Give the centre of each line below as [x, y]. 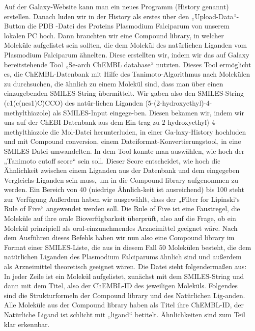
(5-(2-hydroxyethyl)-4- [179, 102]
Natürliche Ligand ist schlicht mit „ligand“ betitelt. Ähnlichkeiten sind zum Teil [125, 314]
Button [15, 26]
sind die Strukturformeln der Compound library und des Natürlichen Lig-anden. [125, 295]
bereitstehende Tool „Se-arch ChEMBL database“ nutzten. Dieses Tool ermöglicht [127, 64]
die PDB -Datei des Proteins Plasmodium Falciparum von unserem [128, 26]
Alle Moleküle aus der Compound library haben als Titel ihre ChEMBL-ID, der [124, 305]
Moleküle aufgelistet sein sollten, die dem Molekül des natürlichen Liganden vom [126, 45]
